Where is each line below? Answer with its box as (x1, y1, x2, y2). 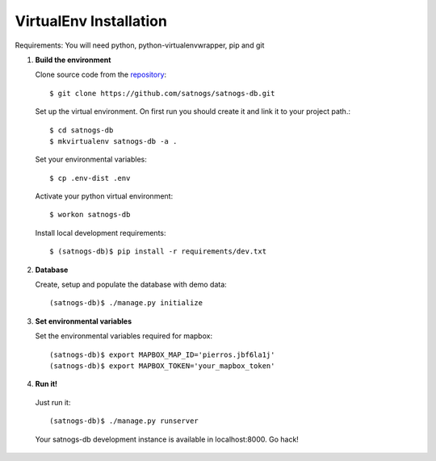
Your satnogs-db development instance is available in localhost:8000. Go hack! (35, 434, 299, 444)
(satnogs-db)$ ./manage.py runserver (49, 417, 199, 425)
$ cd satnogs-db (49, 125, 114, 135)
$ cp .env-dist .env (49, 174, 131, 182)
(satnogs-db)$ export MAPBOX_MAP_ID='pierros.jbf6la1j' (49, 350, 275, 359)
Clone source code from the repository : (35, 69, 167, 80)
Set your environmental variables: (35, 154, 147, 165)
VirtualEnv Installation (15, 12, 167, 30)
